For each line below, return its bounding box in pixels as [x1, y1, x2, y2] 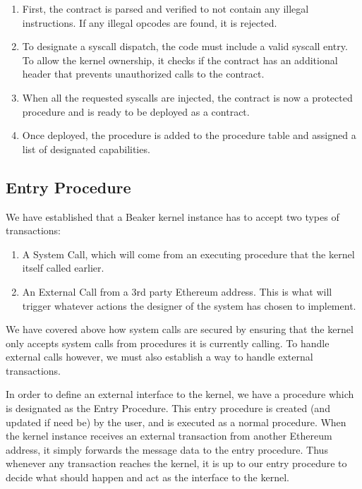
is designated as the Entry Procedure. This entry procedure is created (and [6, 401, 330, 416]
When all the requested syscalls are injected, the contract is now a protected [22, 90, 353, 104]
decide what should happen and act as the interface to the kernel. [6, 470, 289, 485]
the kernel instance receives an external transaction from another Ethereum [6, 428, 332, 443]
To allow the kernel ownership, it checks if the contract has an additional [22, 52, 338, 67]
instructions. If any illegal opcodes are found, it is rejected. [22, 15, 277, 30]
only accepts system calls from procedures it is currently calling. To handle [6, 335, 330, 350]
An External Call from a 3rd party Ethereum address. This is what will [22, 284, 332, 298]
